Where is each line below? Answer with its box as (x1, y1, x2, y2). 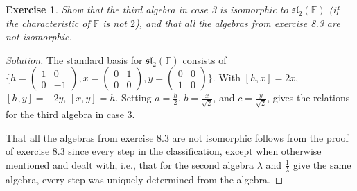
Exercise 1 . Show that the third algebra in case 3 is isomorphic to (6, 2, 288, 16)
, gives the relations (267, 90, 350, 105)
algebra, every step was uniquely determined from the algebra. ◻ (6, 172, 284, 186)
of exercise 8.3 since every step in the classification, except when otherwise (6, 144, 322, 158)
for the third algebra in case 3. (6, 107, 135, 122)
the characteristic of (6, 15, 90, 30)
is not (103, 15, 127, 30)
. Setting (115, 90, 152, 105)
